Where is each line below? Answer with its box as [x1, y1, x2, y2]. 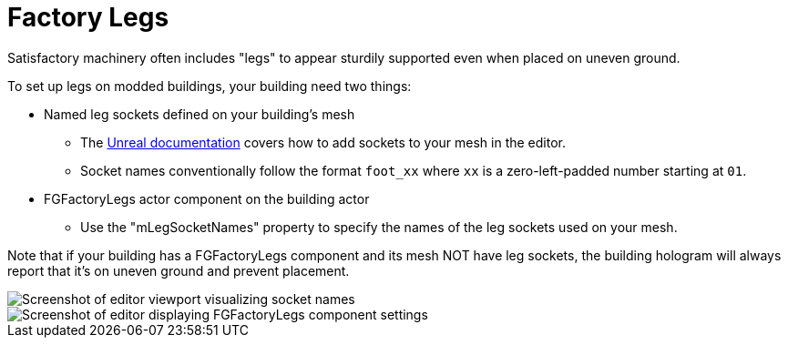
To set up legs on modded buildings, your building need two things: [7, 77, 412, 94]
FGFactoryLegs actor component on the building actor [44, 190, 370, 207]
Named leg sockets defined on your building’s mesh [44, 106, 355, 122]
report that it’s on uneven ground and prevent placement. [7, 262, 350, 279]
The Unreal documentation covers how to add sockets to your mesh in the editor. [80, 134, 566, 150]
